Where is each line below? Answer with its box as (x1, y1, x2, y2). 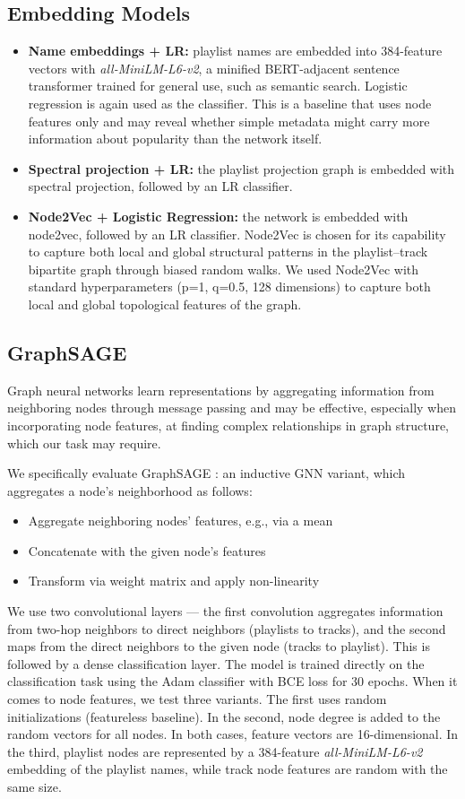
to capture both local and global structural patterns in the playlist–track (28, 242, 428, 261)
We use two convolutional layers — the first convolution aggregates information (7, 602, 443, 621)
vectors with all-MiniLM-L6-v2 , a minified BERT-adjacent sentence (28, 58, 400, 77)
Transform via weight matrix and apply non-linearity (28, 571, 320, 590)
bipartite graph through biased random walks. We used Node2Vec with (28, 259, 418, 278)
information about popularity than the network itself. (28, 129, 323, 148)
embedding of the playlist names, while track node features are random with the (7, 760, 448, 778)
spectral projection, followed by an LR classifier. (28, 177, 293, 195)
